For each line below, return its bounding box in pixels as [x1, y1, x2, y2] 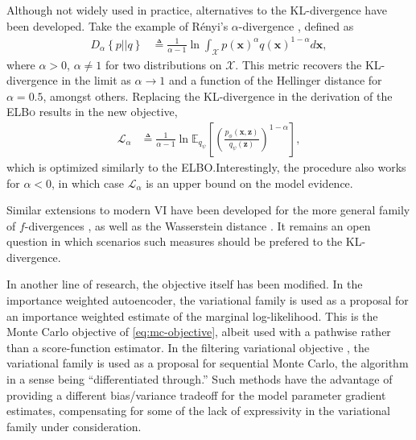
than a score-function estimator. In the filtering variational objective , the [6, 338, 370, 355]
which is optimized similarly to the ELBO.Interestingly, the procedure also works [6, 158, 406, 175]
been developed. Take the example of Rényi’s [6, 17, 229, 34]
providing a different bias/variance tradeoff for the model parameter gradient [6, 386, 386, 403]
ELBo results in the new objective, [6, 103, 178, 120]
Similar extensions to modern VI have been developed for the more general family [6, 201, 410, 218]
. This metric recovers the [235, 56, 362, 73]
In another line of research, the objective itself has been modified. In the [6, 276, 363, 293]
